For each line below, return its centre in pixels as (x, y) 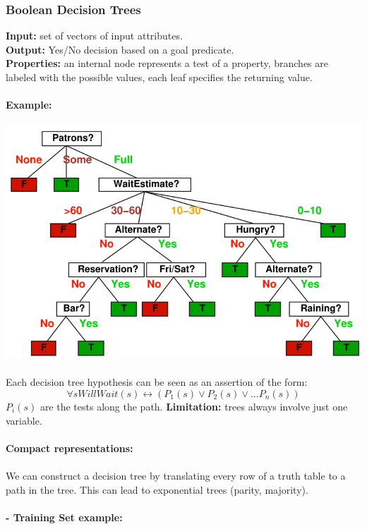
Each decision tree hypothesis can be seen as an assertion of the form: (157, 382)
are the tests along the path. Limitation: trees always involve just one (194, 406)
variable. (24, 420)
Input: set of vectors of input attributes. (94, 36)
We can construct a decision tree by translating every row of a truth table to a (176, 475)
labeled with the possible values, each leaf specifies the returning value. (159, 77)
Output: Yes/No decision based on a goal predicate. (120, 49)
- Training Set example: (64, 517)
